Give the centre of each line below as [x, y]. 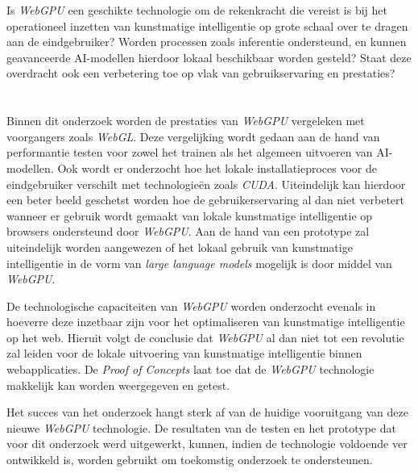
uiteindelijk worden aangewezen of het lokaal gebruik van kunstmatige [180, 247]
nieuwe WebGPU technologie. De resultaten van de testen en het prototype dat [201, 427]
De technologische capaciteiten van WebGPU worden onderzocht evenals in [191, 306]
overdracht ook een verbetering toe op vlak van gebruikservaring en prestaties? [201, 73]
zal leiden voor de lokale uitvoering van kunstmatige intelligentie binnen [184, 353]
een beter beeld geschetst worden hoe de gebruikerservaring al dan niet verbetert [206, 200]
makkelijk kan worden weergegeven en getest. [118, 385]
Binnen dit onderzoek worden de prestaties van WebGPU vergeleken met [186, 121]
